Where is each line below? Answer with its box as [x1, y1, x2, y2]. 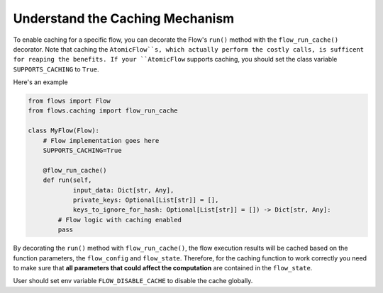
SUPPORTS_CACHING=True [43, 146, 122, 155]
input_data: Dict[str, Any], [72, 186, 174, 194]
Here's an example [13, 78, 68, 86]
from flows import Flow [28, 97, 111, 105]
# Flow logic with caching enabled [57, 216, 182, 224]
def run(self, [43, 176, 92, 184]
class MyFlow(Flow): [28, 127, 99, 134]
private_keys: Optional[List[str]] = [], [72, 196, 219, 204]
